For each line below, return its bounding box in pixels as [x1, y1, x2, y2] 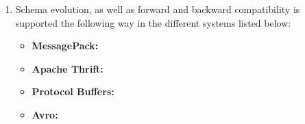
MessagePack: [32, 38, 99, 53]
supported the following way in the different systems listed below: [15, 15, 291, 29]
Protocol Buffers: [32, 84, 114, 99]
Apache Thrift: [32, 61, 103, 75]
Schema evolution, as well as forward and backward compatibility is [15, 2, 300, 16]
